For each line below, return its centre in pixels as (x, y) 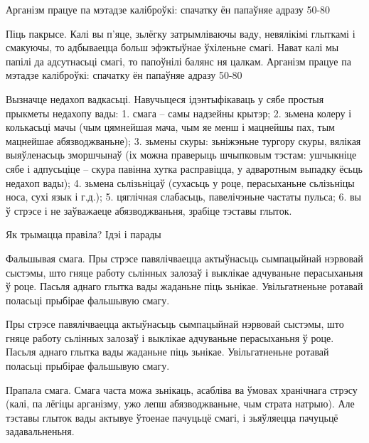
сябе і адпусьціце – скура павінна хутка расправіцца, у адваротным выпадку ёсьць (184, 168)
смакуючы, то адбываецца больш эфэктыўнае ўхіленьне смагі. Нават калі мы (172, 47)
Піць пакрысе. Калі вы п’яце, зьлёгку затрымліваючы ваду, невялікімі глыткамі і (181, 33)
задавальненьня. (40, 431)
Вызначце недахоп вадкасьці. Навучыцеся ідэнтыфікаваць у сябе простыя (165, 98)
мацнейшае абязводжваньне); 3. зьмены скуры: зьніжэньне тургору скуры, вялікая (183, 140)
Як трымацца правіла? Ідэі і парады (84, 234)
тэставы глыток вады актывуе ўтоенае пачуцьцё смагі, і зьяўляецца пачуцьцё (172, 417)
